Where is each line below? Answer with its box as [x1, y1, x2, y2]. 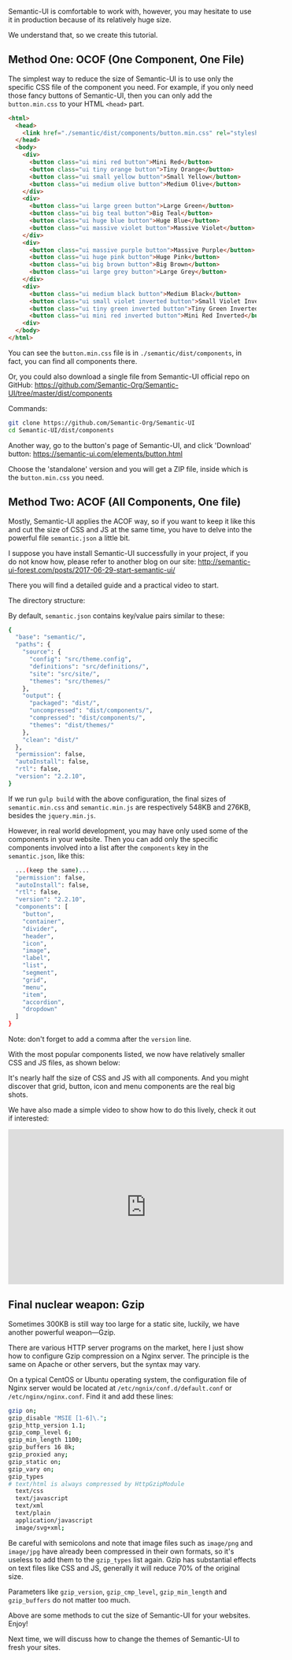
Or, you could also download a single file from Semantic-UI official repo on [8, 372, 250, 381]
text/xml [15, 1502, 44, 1510]
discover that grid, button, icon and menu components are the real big [8, 1082, 235, 1091]
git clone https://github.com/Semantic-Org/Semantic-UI [8, 419, 195, 427]
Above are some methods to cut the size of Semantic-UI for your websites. [8, 1610, 250, 1620]
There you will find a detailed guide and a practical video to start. [8, 580, 219, 590]
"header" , [22, 932, 55, 940]
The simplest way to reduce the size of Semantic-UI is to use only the [8, 74, 234, 83]
